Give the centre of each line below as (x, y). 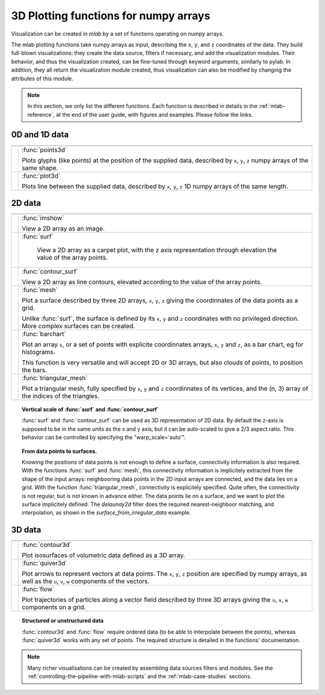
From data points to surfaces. (60, 451)
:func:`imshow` (43, 218)
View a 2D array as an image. (63, 229)
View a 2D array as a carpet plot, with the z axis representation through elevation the (157, 250)
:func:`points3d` (45, 149)
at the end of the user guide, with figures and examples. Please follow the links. (154, 114)
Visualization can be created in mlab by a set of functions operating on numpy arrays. (117, 34)
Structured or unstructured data (63, 621)
